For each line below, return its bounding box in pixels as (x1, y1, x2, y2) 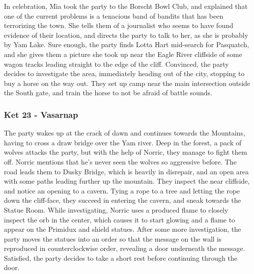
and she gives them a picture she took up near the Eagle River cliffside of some (4, 49, 242, 59)
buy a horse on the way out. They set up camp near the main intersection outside (4, 78, 251, 88)
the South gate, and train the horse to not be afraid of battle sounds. (4, 87, 212, 98)
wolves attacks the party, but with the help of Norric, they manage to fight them (4, 147, 247, 157)
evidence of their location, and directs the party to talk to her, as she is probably (4, 29, 249, 40)
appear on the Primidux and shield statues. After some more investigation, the (4, 224, 241, 234)
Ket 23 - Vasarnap (4, 108, 78, 120)
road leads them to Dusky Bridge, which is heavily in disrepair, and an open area (4, 166, 249, 176)
